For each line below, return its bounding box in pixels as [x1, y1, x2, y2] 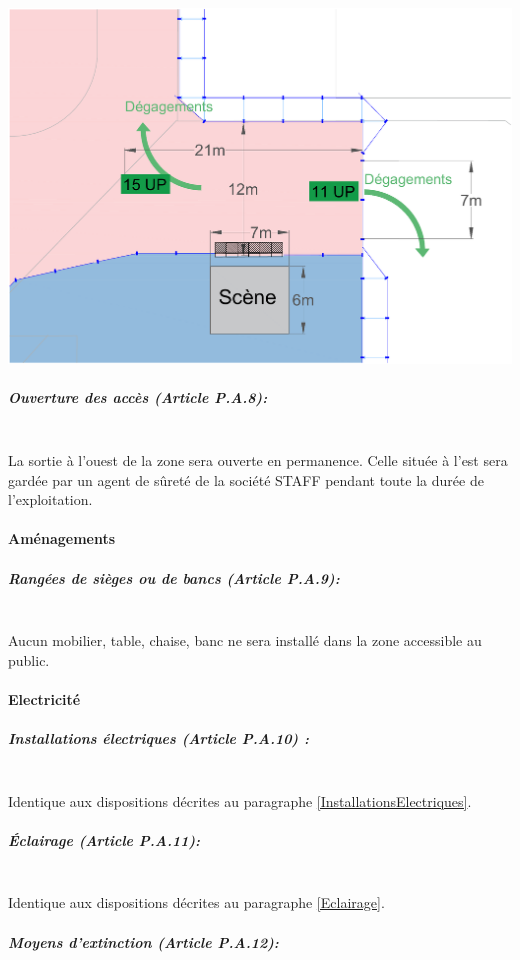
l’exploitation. [8, 489, 93, 510]
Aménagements [8, 528, 116, 549]
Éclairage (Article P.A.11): [8, 829, 201, 850]
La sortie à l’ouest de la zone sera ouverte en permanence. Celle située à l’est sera [8, 449, 508, 470]
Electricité [8, 688, 81, 709]
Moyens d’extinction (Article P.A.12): [8, 931, 279, 952]
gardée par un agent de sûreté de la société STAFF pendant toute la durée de [8, 469, 484, 490]
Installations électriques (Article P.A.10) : [8, 728, 309, 749]
